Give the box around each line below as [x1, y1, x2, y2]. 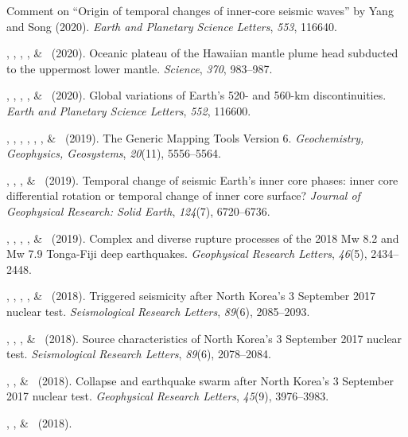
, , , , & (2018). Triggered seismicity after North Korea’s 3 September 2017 [6, 287, 375, 304]
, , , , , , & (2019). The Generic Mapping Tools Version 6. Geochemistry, [6, 129, 364, 146]
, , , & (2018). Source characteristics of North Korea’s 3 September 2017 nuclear [6, 330, 402, 346]
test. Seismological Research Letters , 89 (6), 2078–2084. [6, 345, 271, 362]
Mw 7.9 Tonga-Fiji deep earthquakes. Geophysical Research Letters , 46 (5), [6, 245, 367, 262]
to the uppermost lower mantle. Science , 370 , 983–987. [6, 60, 273, 76]
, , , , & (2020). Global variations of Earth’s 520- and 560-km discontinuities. [6, 87, 387, 103]
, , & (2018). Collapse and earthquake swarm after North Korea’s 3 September [6, 372, 394, 388]
